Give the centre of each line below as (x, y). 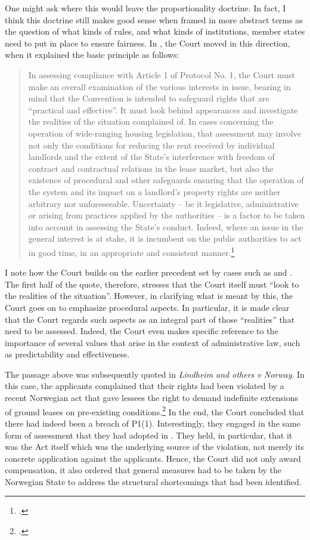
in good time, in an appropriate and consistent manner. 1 (131, 251)
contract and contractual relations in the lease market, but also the (151, 168)
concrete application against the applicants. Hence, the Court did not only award (153, 458)
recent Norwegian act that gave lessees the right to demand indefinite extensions (151, 398)
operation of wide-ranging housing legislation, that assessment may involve (165, 133)
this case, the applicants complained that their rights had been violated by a (145, 386)
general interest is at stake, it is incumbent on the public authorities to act (165, 238)
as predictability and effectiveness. (67, 354)
